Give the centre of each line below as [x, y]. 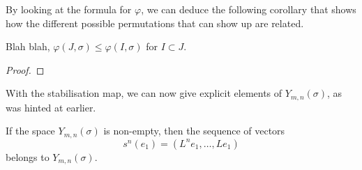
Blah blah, [28, 46]
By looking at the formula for [69, 9]
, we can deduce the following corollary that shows [249, 9]
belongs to [28, 156]
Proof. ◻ [25, 69]
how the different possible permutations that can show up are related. [155, 23]
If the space [30, 131]
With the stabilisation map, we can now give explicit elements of [144, 93]
